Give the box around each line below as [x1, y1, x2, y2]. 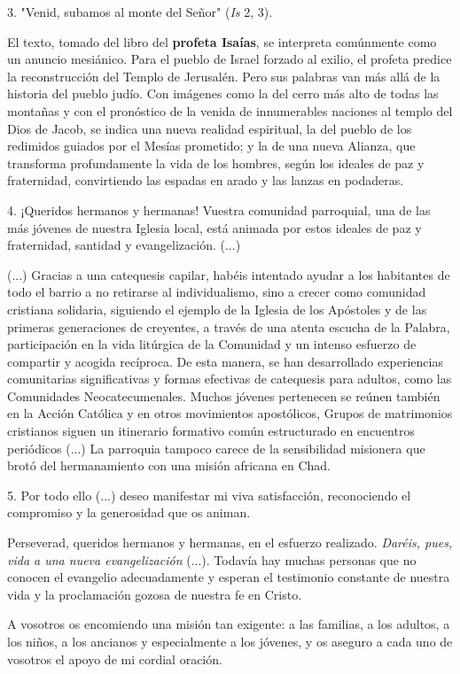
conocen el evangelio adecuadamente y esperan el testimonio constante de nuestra [7, 568, 450, 586]
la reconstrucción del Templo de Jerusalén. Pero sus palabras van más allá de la [7, 66, 441, 85]
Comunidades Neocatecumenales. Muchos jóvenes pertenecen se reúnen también [7, 386, 441, 405]
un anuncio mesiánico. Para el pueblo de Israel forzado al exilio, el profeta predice [7, 50, 452, 68]
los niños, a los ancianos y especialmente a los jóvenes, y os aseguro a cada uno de [7, 632, 453, 650]
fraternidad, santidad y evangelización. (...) [7, 236, 241, 254]
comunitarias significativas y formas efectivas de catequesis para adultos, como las [7, 369, 452, 388]
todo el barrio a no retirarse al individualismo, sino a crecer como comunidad [7, 283, 426, 301]
